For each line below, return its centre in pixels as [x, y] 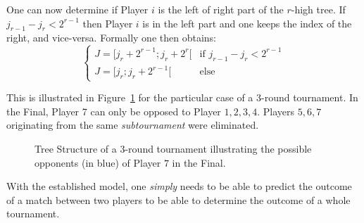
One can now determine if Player [77, 9]
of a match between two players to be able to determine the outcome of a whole [178, 199]
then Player [108, 23]
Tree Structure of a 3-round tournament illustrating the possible [173, 148]
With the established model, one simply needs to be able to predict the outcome [179, 186]
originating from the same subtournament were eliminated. [133, 125]
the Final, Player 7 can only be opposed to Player [114, 111]
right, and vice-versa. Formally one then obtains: [111, 38]
